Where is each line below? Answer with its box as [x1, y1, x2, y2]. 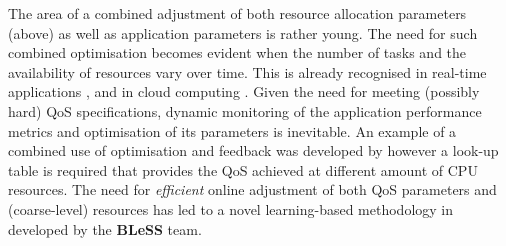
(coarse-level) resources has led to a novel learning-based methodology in [8, 198, 454, 219]
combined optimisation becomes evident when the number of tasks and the [8, 42, 467, 63]
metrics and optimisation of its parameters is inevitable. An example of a [8, 120, 457, 141]
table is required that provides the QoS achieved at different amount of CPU [8, 159, 478, 180]
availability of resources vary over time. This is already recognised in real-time [8, 61, 487, 82]
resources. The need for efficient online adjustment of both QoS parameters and [8, 179, 497, 200]
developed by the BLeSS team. [8, 218, 202, 239]
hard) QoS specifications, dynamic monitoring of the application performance [8, 100, 482, 121]
